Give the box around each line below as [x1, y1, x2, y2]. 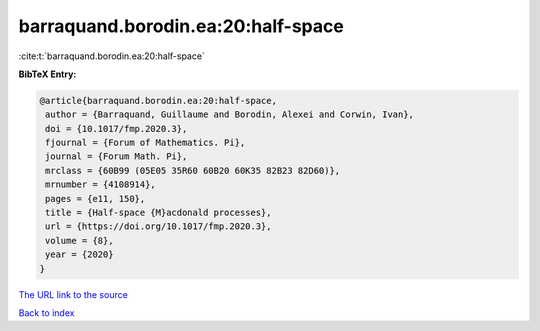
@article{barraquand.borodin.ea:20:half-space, [39, 95, 277, 106]
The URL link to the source [18, 288, 129, 300]
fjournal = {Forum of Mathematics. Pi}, [45, 137, 246, 149]
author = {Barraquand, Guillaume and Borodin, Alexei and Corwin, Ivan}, [45, 109, 415, 120]
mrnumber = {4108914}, [45, 179, 157, 190]
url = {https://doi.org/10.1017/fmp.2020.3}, [45, 221, 272, 232]
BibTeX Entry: [18, 68, 77, 80]
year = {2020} [45, 249, 114, 260]
